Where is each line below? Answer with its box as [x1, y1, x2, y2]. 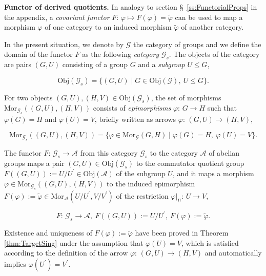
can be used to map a [175, 11, 243, 22]
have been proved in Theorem [135, 227, 229, 238]
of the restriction [116, 190, 169, 201]
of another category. [181, 22, 244, 32]
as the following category [82, 49, 159, 59]
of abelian [209, 147, 240, 158]
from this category [80, 147, 138, 158]
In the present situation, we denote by [4, 38, 124, 49]
